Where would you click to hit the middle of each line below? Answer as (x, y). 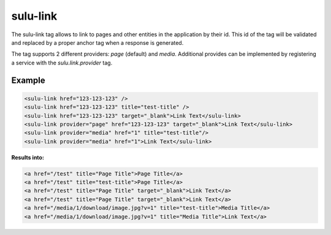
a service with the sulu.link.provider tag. (62, 63)
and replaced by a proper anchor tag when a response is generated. (97, 42)
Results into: (28, 157)
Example (28, 80)
